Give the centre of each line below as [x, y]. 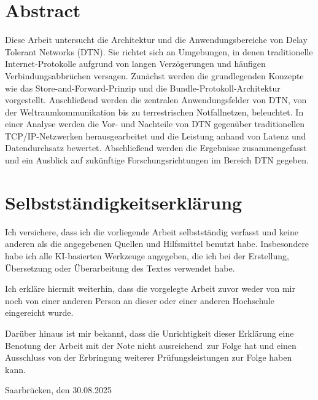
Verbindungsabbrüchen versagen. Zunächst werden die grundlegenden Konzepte [154, 75]
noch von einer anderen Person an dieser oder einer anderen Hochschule [140, 300]
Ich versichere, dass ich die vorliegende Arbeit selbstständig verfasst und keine [152, 231]
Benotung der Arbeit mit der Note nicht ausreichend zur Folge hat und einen [151, 345]
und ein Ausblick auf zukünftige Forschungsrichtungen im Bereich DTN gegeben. [157, 160]
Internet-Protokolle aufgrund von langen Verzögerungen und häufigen [135, 64]
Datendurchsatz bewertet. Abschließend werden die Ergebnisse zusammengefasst [156, 148]
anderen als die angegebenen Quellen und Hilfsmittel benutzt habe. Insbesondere [157, 244]
